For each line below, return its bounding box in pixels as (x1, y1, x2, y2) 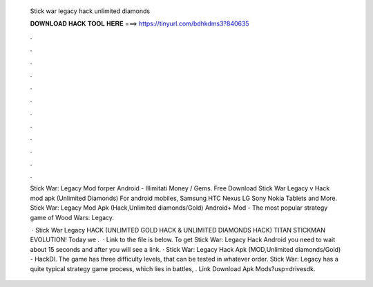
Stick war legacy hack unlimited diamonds (30, 7, 151, 15)
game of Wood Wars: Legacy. (30, 213, 114, 221)
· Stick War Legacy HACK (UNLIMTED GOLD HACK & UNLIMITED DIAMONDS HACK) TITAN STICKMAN (31, 226, 326, 235)
